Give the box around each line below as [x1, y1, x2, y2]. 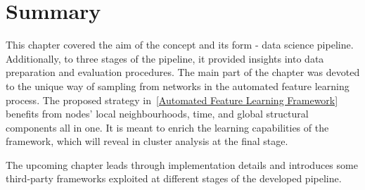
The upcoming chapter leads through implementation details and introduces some [6, 157, 358, 172]
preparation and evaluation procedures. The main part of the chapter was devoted [6, 65, 360, 80]
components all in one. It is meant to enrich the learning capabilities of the [6, 120, 329, 134]
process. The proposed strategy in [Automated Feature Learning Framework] [6, 92, 338, 107]
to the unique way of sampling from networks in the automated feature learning [6, 78, 350, 93]
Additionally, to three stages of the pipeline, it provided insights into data [6, 51, 324, 65]
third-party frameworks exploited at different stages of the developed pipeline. [6, 171, 342, 186]
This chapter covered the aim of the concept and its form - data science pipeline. [6, 37, 354, 52]
